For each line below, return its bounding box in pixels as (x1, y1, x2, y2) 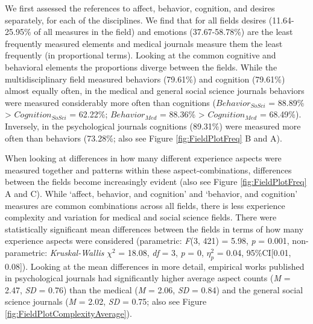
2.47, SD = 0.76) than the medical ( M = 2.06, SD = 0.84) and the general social (5, 283, 303, 296)
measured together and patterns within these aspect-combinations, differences (5, 163, 292, 176)
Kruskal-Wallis (49, 246, 104, 258)
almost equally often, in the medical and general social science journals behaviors (5, 84, 305, 97)
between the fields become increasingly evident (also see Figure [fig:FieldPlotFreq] (5, 175, 307, 188)
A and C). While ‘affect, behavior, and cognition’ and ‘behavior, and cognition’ (5, 187, 298, 199)
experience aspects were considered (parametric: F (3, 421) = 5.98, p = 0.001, (5, 234, 289, 247)
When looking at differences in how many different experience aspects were (5, 152, 282, 164)
